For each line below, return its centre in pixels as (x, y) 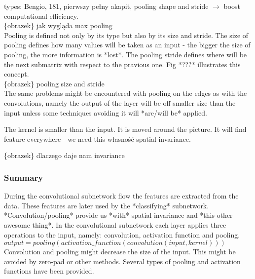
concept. (17, 74)
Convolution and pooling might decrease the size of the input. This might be (120, 252)
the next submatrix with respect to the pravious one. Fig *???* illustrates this (122, 64)
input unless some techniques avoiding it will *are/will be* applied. (106, 112)
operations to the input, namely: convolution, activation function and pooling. (122, 234)
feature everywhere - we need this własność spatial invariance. (97, 139)
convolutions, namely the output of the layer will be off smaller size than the (120, 102)
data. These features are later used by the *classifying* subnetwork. (107, 205)
